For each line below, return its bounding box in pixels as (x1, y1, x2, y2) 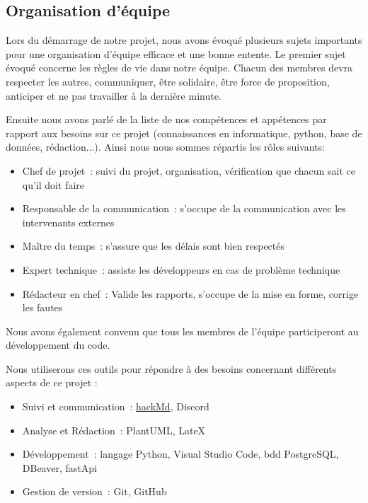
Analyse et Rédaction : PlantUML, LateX (22, 422, 206, 437)
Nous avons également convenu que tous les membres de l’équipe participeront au (6, 323, 359, 338)
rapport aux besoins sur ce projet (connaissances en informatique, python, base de (6, 125, 362, 140)
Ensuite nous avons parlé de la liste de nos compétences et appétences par (6, 112, 327, 127)
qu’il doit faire (22, 177, 84, 192)
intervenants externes (22, 214, 115, 229)
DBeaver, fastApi (22, 460, 97, 475)
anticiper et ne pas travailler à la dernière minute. (6, 88, 222, 103)
